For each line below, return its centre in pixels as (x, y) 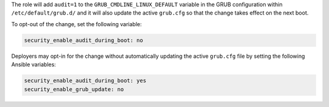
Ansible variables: (34, 64)
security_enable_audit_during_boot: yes (85, 81)
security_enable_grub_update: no (74, 89)
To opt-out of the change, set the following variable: (77, 24)
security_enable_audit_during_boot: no (83, 40)
